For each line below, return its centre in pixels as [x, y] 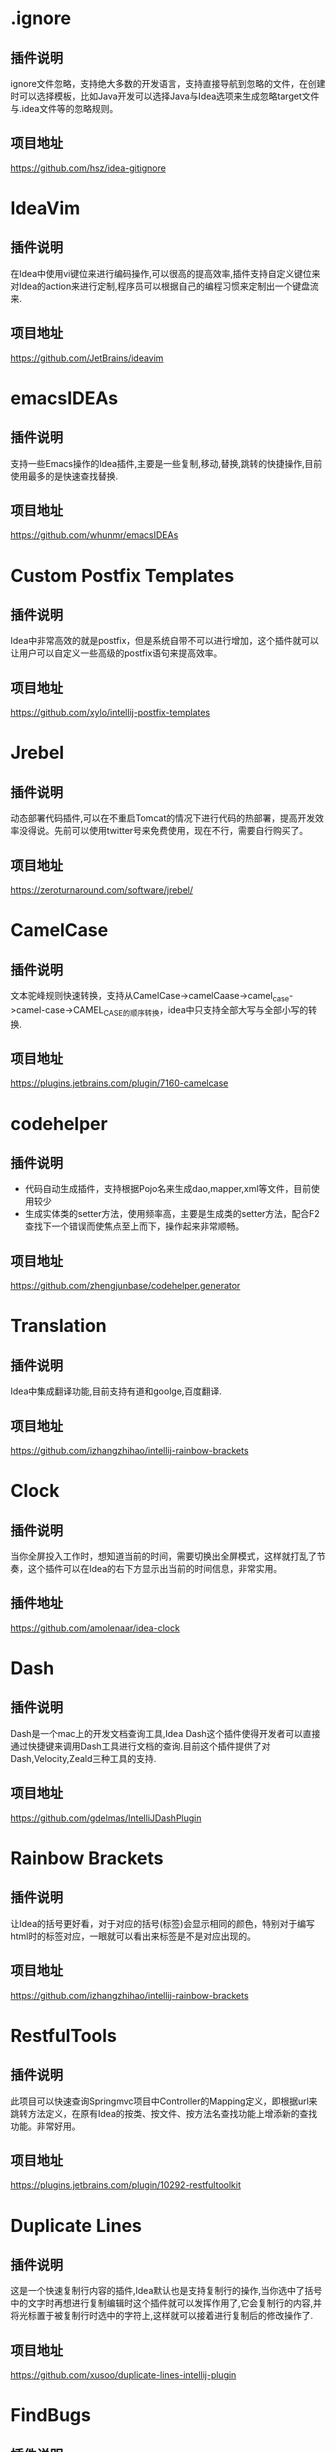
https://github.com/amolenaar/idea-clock [95, 1628]
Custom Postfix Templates [122, 575]
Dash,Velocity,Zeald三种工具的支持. [83, 1758]
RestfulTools [64, 2035]
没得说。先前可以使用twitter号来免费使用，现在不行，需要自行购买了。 [163, 831]
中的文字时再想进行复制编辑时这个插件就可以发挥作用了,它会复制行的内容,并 [166, 2303]
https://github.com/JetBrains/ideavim [87, 358]
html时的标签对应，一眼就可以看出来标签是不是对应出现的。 [133, 1936]
